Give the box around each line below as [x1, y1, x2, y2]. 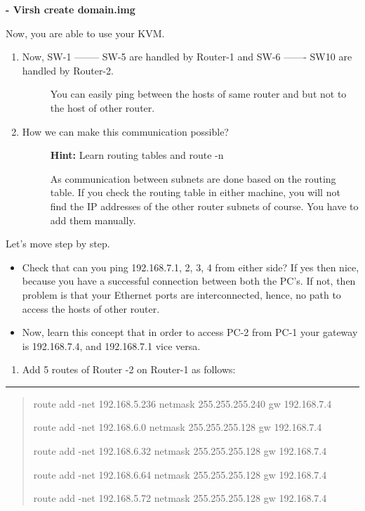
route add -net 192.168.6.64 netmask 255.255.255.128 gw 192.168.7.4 [33, 467, 327, 481]
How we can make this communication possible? [22, 124, 229, 138]
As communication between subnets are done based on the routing [50, 171, 336, 186]
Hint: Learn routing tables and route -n [50, 148, 224, 162]
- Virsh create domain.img [6, 2, 135, 16]
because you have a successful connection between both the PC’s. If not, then [22, 273, 356, 288]
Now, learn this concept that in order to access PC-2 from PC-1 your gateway [22, 325, 358, 339]
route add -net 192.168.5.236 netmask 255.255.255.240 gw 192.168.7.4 [33, 396, 332, 410]
